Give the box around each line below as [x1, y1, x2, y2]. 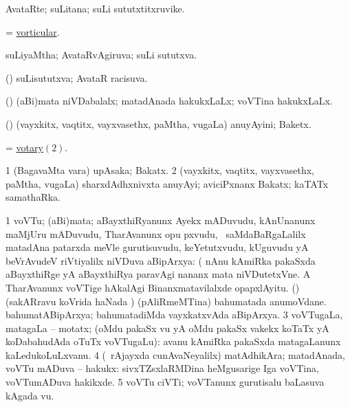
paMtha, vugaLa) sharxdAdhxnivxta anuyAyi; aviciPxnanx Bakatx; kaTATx [6, 176, 329, 190]
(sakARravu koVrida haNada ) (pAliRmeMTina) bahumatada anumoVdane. [6, 294, 327, 308]
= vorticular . [6, 24, 60, 38]
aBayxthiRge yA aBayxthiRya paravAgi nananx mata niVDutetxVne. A [6, 267, 311, 281]
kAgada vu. [6, 388, 54, 402]
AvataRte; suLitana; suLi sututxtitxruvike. [6, 1, 185, 15]
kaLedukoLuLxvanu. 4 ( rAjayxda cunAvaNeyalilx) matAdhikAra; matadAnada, [6, 347, 345, 362]
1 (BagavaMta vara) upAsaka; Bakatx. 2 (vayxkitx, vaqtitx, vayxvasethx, [6, 163, 314, 177]
